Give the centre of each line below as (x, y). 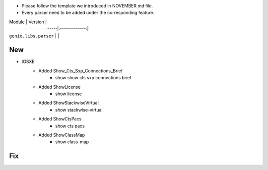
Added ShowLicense (60, 87)
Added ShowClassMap (62, 135)
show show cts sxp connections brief (93, 78)
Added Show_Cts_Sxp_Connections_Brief (81, 71)
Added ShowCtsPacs (60, 119)
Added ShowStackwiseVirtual (68, 103)
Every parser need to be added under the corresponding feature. (88, 13)
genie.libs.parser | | (34, 36)
